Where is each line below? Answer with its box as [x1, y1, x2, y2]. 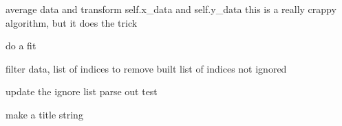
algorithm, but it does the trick [6, 15, 138, 29]
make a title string [6, 107, 83, 121]
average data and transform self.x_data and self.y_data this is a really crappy [6, 2, 336, 16]
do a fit [6, 38, 36, 53]
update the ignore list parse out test [6, 84, 158, 99]
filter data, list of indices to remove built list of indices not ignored [6, 61, 287, 75]
